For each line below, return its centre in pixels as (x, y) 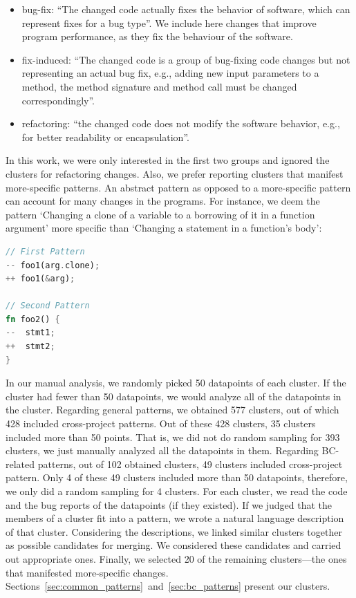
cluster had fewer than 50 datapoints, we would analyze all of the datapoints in (174, 396)
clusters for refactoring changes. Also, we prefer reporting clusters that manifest (175, 173)
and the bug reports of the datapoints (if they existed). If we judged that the (169, 504)
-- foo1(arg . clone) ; (53, 265)
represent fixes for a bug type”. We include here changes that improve (169, 22)
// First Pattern (45, 251)
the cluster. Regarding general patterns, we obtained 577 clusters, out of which (172, 410)
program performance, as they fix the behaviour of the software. (157, 36)
